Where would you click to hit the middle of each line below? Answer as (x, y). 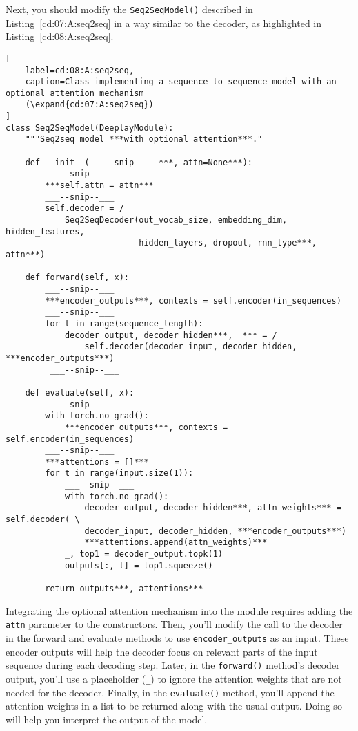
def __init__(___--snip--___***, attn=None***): (139, 162)
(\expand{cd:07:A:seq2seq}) (89, 105)
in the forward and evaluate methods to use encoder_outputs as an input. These (177, 637)
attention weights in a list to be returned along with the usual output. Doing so (174, 706)
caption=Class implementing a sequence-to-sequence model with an (181, 82)
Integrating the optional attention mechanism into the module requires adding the (179, 610)
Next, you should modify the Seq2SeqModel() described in (129, 9)
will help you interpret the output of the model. (107, 719)
